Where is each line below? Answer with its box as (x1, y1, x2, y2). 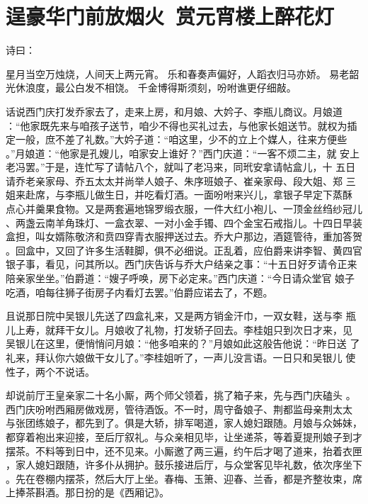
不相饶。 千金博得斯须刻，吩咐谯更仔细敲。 (94, 80, 297, 95)
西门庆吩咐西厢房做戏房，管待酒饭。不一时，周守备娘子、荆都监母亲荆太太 (6, 401, 352, 416)
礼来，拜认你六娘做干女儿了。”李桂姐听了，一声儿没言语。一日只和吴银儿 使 (6, 350, 356, 364)
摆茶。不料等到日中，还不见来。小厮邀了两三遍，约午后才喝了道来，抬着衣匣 (6, 443, 362, 458)
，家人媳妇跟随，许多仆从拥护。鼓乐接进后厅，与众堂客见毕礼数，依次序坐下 (6, 457, 362, 472)
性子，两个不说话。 (6, 364, 95, 379)
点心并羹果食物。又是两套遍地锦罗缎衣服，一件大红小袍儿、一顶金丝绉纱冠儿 (6, 201, 362, 216)
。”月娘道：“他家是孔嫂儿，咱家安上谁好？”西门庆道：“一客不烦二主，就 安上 (6, 145, 360, 160)
